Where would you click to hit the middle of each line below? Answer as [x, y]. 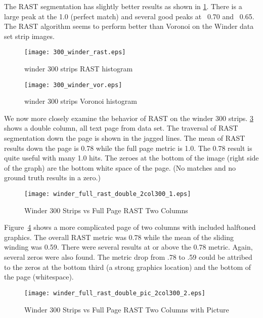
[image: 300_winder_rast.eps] [75, 52]
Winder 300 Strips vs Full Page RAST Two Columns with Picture [127, 309]
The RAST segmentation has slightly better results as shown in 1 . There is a [123, 6]
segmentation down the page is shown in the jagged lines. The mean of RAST [125, 138]
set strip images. [29, 36]
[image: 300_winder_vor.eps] [73, 85]
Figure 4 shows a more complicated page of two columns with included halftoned [130, 227]
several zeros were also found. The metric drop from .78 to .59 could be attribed [128, 257]
